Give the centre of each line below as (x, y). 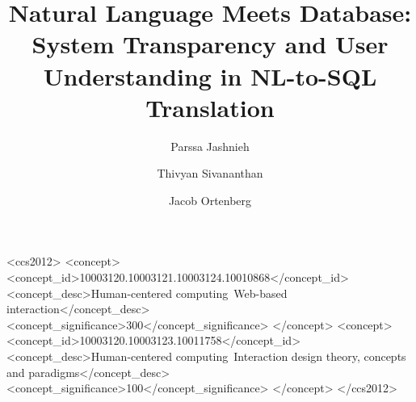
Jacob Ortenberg (210, 200)
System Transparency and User (210, 44)
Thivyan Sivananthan (210, 173)
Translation (210, 107)
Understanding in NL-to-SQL (210, 75)
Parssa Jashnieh (210, 146)
